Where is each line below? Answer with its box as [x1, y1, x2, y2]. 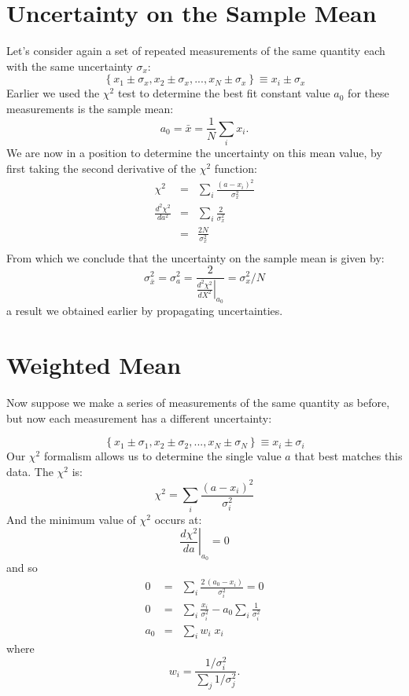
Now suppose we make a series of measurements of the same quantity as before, [6, 394, 390, 410]
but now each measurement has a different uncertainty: [6, 409, 272, 426]
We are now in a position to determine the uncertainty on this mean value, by [6, 145, 382, 161]
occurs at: [154, 511, 202, 527]
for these [348, 85, 389, 101]
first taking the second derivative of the [6, 159, 196, 176]
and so [6, 559, 38, 576]
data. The [6, 463, 53, 479]
